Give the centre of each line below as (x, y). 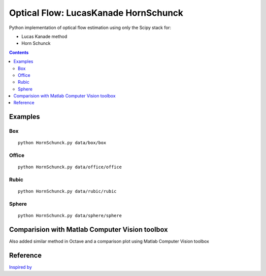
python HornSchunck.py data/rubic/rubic (67, 191)
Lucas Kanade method (44, 36)
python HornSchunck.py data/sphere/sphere (70, 216)
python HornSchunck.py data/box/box (62, 143)
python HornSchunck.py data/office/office (70, 167)
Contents (19, 52)
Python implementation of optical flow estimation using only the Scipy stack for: (90, 28)
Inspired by (20, 267)
